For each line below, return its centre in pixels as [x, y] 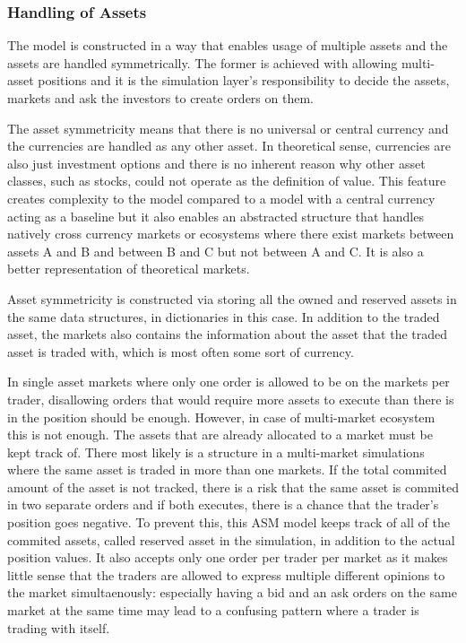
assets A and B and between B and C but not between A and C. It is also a [216, 251]
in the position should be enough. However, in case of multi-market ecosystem [221, 417]
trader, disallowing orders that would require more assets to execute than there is [231, 399]
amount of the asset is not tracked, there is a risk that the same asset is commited [233, 487]
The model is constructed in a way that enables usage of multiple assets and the [228, 45]
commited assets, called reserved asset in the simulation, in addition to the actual [231, 539]
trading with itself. [59, 627]
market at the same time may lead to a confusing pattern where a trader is [213, 610]
